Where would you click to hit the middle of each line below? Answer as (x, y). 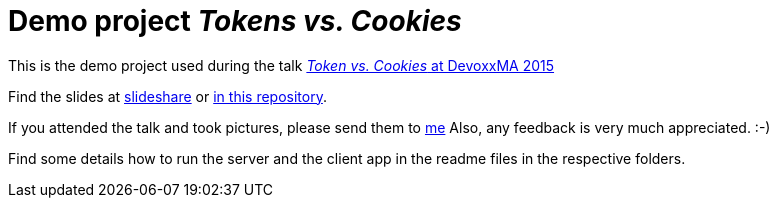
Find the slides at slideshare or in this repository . (167, 96)
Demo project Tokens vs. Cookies (235, 21)
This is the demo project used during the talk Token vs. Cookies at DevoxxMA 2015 (281, 65)
